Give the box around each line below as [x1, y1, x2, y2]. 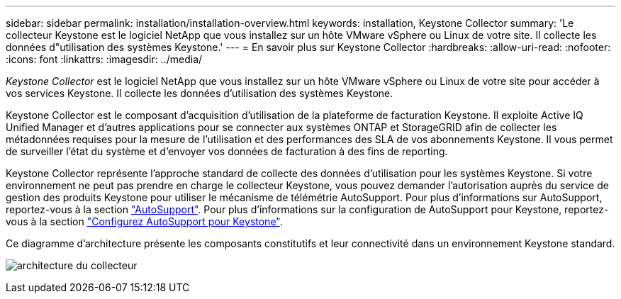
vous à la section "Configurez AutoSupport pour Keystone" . [6, 215, 283, 227]
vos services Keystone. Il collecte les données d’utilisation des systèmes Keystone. [6, 87, 393, 99]
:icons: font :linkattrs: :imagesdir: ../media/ [6, 53, 203, 65]
